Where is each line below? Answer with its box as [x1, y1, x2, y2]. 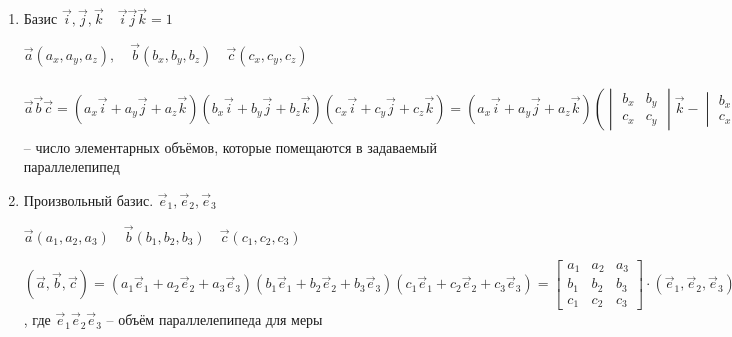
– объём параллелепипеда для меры [106, 309, 323, 330]
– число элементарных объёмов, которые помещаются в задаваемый [23, 136, 437, 157]
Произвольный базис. [23, 189, 154, 210]
